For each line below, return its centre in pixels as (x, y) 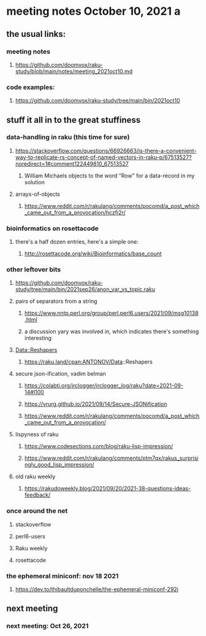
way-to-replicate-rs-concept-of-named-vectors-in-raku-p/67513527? (103, 157)
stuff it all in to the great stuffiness (74, 120)
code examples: (31, 87)
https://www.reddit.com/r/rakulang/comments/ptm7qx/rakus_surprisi (111, 458)
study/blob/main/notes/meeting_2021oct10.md (74, 71)
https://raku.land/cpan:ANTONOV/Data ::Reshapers (89, 362)
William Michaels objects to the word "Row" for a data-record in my (109, 176)
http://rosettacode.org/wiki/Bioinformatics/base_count (93, 254)
